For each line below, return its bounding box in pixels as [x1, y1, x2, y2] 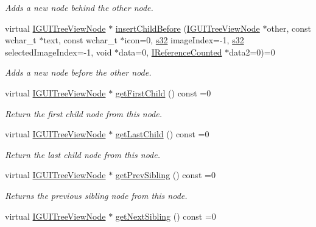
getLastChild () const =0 [115, 128, 209, 140]
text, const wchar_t [43, 34, 118, 46]
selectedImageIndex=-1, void [5, 45, 112, 58]
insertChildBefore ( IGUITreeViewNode [115, 21, 260, 34]
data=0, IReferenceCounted [119, 45, 222, 58]
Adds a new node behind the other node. [5, 1, 153, 13]
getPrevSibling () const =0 [115, 168, 216, 181]
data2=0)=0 [229, 45, 275, 58]
